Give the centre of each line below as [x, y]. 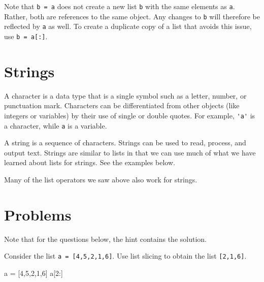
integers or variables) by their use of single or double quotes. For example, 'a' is [130, 115]
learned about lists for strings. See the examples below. [90, 162]
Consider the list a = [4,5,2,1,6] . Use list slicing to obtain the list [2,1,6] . [125, 256]
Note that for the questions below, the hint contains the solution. [105, 239]
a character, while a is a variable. [56, 125]
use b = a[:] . [26, 36]
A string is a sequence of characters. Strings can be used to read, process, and [125, 143]
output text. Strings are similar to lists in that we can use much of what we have [130, 152]
